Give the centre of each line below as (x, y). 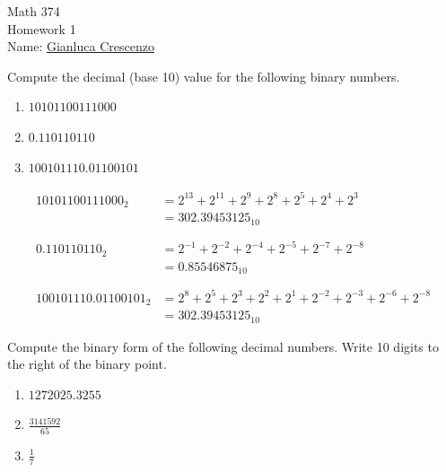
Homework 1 (42, 28)
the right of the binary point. (87, 364)
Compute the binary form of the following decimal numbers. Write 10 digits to (223, 346)
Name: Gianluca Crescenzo (81, 46)
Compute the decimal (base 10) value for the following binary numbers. (204, 76)
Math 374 (34, 11)
